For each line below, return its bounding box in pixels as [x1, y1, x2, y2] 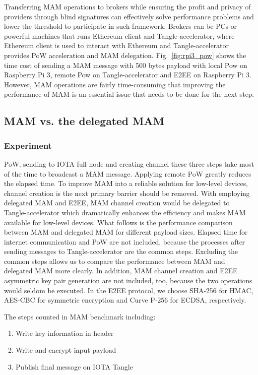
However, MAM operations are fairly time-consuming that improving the [4, 79, 226, 89]
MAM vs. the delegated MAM [4, 113, 165, 128]
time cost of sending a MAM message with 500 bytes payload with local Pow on [4, 60, 248, 70]
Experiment [4, 139, 52, 151]
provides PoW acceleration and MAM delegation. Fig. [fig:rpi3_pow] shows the [4, 50, 246, 60]
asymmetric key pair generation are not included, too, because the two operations [4, 275, 253, 286]
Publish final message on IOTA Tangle [15, 361, 133, 372]
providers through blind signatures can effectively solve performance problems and [4, 11, 254, 21]
